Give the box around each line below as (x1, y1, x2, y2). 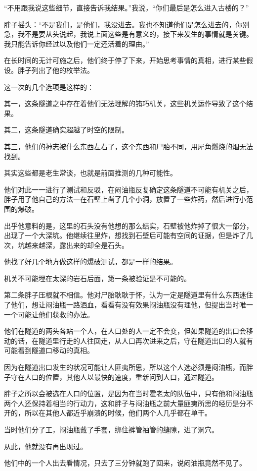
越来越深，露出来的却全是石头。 (24, 239, 128, 250)
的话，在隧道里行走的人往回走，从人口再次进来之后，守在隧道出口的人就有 (10, 335, 253, 346)
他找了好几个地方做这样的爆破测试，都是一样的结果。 (4, 256, 177, 267)
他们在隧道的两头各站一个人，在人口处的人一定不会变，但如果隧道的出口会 (4, 326, 246, 336)
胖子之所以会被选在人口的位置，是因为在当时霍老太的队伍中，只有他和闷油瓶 (4, 388, 253, 399)
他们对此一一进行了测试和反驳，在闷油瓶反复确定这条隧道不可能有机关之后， (4, 184, 253, 194)
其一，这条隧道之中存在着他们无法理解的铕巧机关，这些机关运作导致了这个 (4, 98, 246, 109)
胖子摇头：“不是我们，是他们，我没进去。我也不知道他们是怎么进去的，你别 (4, 19, 250, 29)
